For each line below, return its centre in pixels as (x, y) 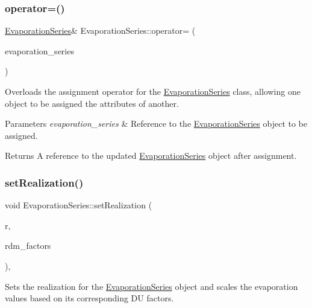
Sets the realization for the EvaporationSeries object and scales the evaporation (151, 286)
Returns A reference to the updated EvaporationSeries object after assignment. (151, 156)
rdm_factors (28, 245)
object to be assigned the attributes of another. (92, 103)
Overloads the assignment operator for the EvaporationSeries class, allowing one (153, 91)
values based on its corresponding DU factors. (89, 298)
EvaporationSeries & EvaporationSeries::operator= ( (100, 30)
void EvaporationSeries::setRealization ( (79, 205)
